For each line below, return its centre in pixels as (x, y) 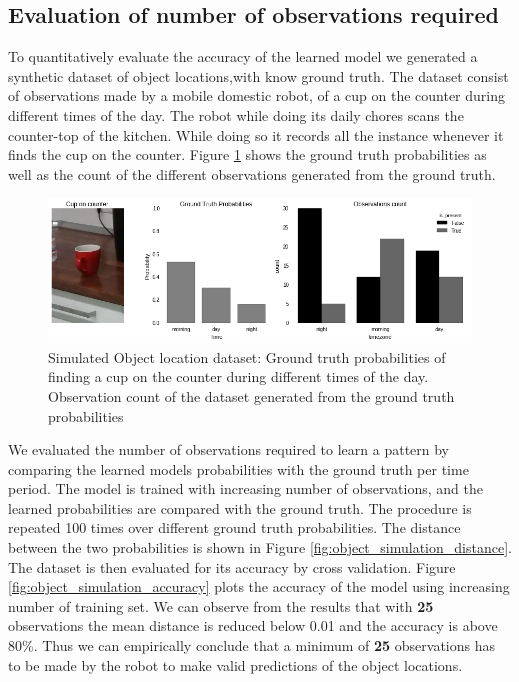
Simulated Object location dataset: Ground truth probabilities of (247, 356)
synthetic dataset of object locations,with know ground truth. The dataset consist (258, 75)
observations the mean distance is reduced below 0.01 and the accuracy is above (253, 625)
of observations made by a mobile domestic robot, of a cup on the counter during (256, 95)
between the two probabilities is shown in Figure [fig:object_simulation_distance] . (260, 547)
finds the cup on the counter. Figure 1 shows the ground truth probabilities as (247, 154)
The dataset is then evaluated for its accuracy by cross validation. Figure (232, 566)
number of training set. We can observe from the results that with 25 (221, 605)
